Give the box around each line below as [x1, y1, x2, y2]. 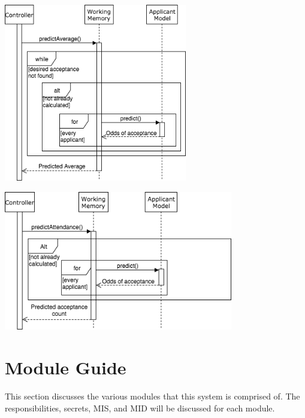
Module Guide [5, 355, 126, 380]
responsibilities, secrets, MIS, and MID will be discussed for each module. [5, 401, 275, 414]
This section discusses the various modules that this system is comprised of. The [5, 390, 300, 402]
